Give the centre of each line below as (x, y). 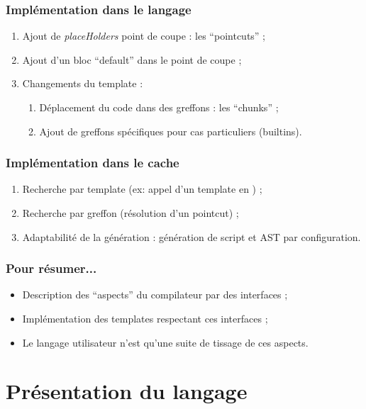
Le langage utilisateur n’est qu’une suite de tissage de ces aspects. (165, 342)
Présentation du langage (127, 391)
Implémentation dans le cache (93, 163)
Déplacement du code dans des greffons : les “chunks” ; (159, 107)
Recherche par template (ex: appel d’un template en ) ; (142, 189)
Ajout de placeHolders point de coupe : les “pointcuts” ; (144, 36)
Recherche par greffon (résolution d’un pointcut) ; (131, 213)
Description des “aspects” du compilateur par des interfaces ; (155, 295)
